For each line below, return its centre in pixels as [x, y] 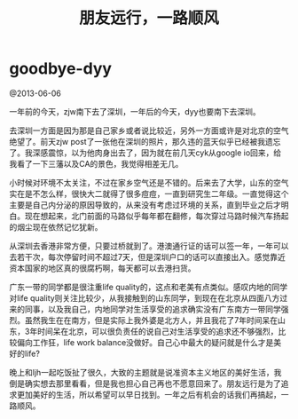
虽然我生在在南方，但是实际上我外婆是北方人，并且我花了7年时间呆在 [151, 320]
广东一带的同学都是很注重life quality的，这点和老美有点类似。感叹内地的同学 [149, 287]
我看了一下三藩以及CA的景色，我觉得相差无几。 [96, 163]
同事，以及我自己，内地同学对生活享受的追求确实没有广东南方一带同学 [153, 309]
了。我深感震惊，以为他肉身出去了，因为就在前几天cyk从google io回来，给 [145, 153]
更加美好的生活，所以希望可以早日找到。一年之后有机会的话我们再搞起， [149, 394]
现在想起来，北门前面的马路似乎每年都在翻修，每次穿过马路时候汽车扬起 [157, 216]
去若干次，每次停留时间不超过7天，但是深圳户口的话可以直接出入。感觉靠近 [147, 257]
